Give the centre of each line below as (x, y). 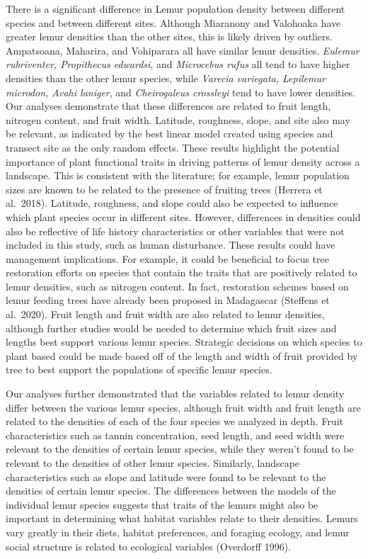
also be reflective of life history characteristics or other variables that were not (175, 231)
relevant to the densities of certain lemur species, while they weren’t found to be (180, 449)
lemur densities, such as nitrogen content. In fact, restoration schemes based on (177, 286)
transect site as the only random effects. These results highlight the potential (173, 147)
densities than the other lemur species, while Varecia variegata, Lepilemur (166, 78)
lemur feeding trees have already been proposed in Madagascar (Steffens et (168, 300)
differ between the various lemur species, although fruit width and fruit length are (183, 407)
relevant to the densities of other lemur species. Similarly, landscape (153, 463)
